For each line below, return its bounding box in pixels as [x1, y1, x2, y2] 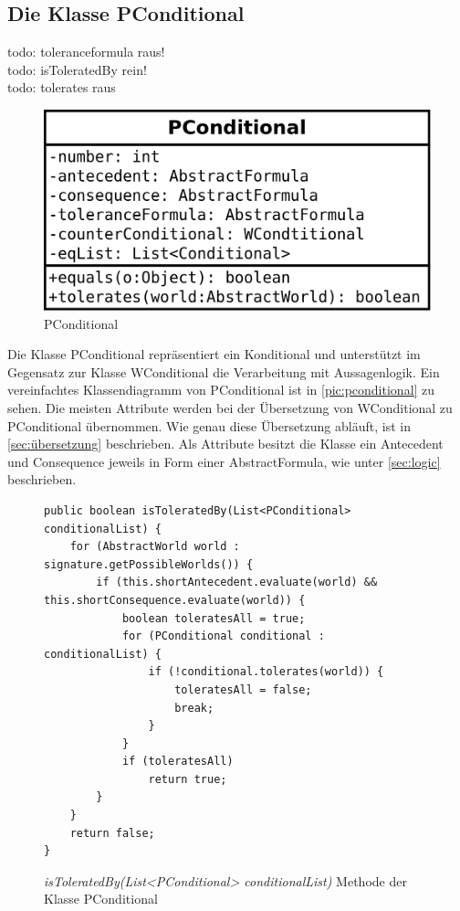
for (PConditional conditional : [121, 630, 325, 643]
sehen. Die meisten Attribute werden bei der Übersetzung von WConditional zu [7, 398, 453, 417]
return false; [69, 826, 155, 840]
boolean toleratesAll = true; [121, 611, 306, 625]
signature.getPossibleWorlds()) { [44, 557, 254, 571]
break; [174, 701, 214, 715]
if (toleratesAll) [121, 755, 234, 768]
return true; [148, 772, 227, 786]
